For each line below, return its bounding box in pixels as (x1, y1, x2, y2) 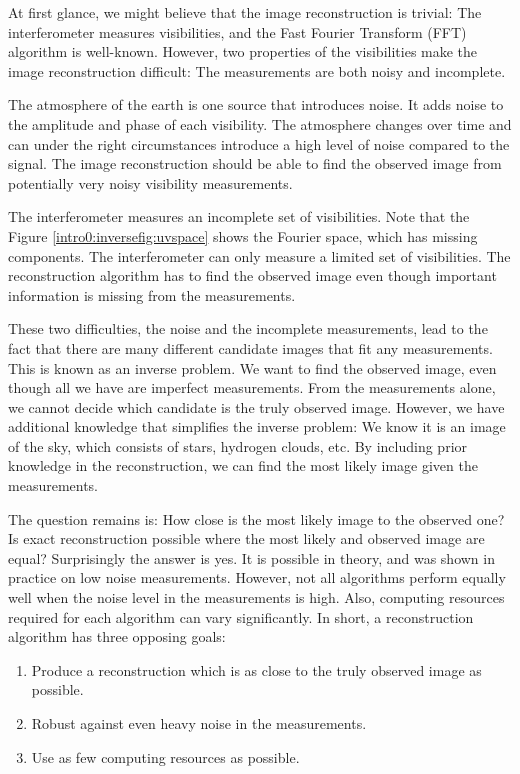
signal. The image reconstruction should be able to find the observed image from (8, 153, 502, 174)
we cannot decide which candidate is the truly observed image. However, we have (8, 396, 505, 417)
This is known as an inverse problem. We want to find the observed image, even (8, 357, 497, 378)
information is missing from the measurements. (8, 284, 296, 305)
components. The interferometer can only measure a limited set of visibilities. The (8, 245, 511, 266)
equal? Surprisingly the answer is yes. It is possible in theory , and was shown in (8, 547, 495, 568)
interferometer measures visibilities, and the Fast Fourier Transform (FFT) (8, 21, 467, 42)
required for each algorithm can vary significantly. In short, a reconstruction (8, 606, 474, 627)
